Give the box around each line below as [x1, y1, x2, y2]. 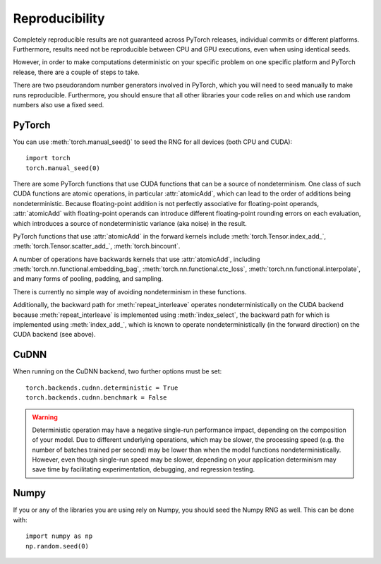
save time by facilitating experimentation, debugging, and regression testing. [32, 465, 255, 474]
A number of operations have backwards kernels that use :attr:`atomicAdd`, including [13, 255, 260, 263]
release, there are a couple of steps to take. [13, 68, 140, 76]
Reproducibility [13, 11, 105, 26]
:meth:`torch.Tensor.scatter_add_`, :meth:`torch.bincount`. [13, 242, 181, 251]
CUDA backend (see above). [13, 330, 96, 339]
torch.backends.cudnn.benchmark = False [25, 394, 167, 402]
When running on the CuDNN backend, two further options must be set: [13, 367, 222, 376]
